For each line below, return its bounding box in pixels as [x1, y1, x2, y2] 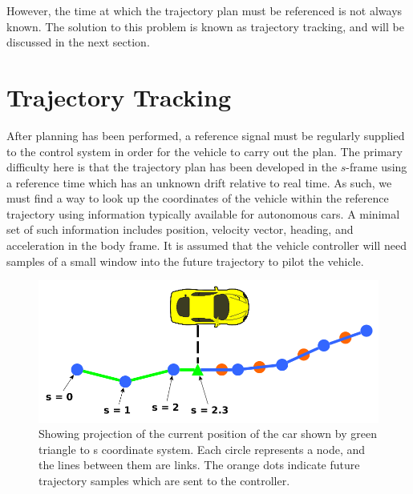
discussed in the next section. [6, 34, 150, 50]
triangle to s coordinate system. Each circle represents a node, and [38, 440, 366, 457]
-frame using [346, 159, 407, 175]
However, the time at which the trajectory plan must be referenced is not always [6, 2, 403, 18]
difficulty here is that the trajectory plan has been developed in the [6, 159, 338, 175]
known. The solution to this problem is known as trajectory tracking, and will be [6, 18, 404, 34]
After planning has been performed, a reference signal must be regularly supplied [6, 127, 405, 143]
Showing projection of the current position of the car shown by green [38, 425, 377, 442]
